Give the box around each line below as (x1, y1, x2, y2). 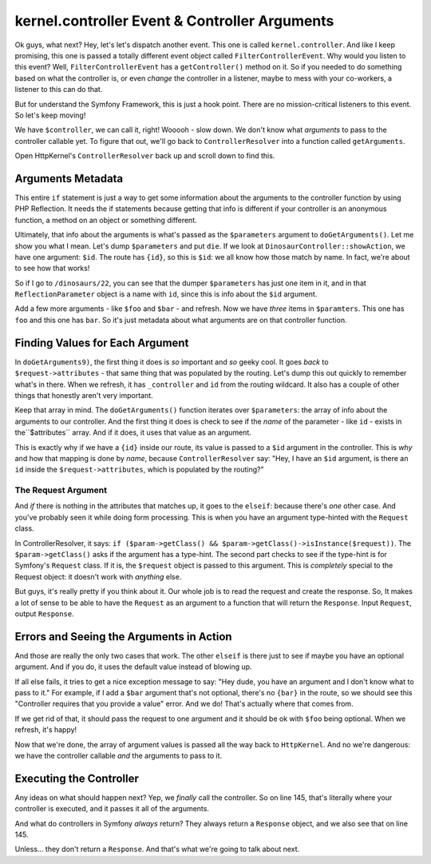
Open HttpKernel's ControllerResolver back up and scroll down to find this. (14, 151, 275, 161)
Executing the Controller (14, 771, 139, 785)
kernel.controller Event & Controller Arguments (14, 12, 334, 30)
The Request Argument (14, 484, 108, 496)
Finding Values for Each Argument (14, 336, 189, 349)
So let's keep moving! (14, 110, 86, 120)
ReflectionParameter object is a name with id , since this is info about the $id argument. (14, 289, 318, 299)
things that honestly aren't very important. (14, 390, 153, 400)
